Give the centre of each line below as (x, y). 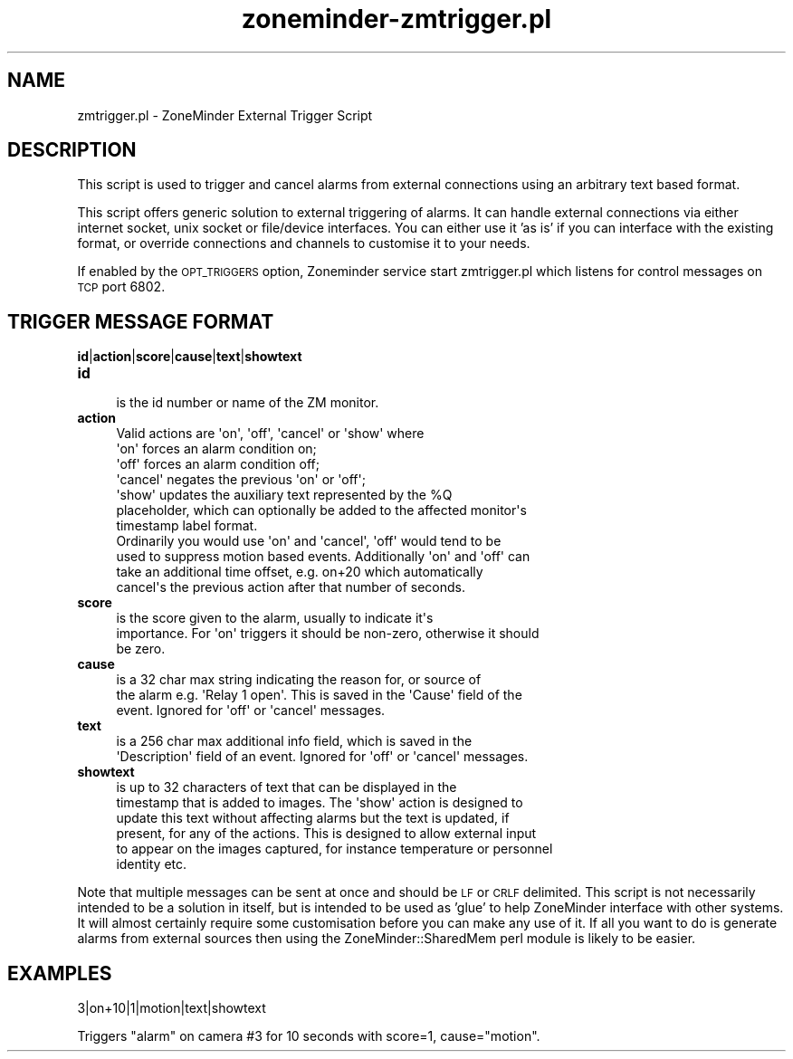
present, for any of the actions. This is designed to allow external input (326, 834)
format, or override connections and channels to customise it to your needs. (304, 243)
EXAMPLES (60, 973)
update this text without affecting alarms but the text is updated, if (313, 818)
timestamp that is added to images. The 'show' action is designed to (320, 803)
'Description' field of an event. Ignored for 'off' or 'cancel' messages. (322, 757)
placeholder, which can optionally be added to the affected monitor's (321, 510)
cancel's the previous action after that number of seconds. (291, 587)
